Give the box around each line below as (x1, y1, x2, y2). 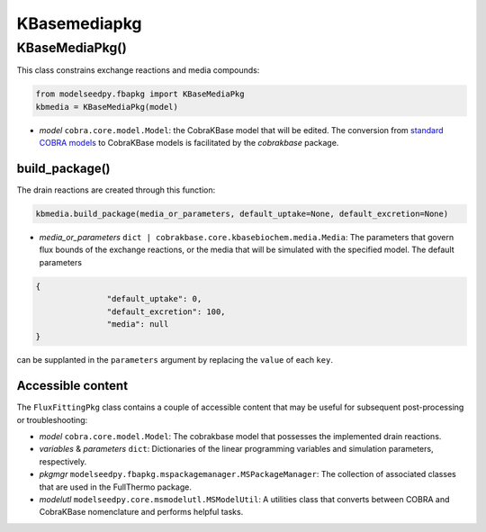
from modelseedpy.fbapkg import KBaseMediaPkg (35, 89, 245, 99)
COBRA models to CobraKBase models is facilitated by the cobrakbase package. (39, 138, 339, 149)
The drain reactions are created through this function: (16, 185, 216, 195)
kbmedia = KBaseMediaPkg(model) (35, 102, 179, 112)
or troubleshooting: (16, 414, 88, 425)
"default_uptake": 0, (106, 293, 202, 304)
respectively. (39, 455, 87, 467)
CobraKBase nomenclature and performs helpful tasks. (39, 507, 244, 518)
